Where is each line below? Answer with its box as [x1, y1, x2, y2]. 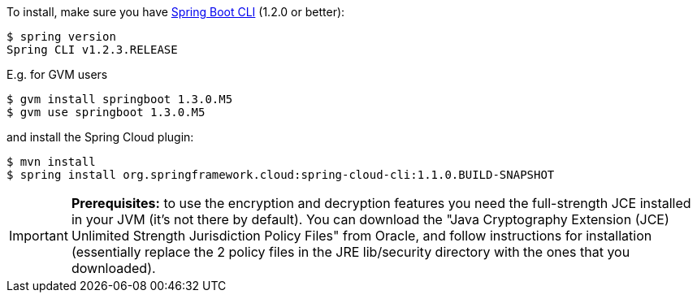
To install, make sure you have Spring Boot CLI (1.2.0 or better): [6, 5, 345, 19]
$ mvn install [6, 155, 96, 168]
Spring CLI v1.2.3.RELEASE [6, 43, 178, 56]
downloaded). [71, 260, 156, 276]
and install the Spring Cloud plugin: [6, 130, 194, 144]
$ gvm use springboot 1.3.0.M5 [6, 106, 206, 119]
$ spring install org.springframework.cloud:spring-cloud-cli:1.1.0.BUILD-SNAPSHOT [6, 168, 555, 181]
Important [9, 227, 68, 244]
